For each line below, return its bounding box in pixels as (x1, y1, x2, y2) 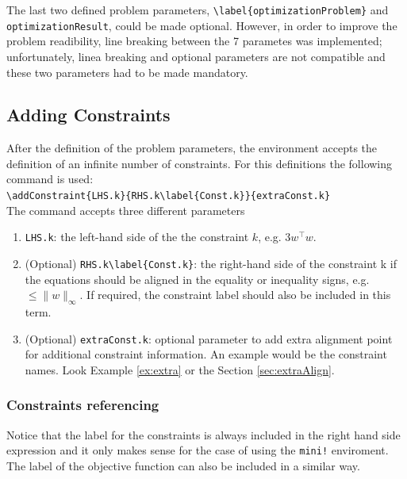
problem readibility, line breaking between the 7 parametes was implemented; (6, 33, 382, 49)
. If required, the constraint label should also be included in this (79, 286, 391, 303)
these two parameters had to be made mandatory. (6, 63, 248, 80)
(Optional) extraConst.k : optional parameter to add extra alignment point (25, 330, 393, 347)
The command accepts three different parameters (6, 201, 245, 218)
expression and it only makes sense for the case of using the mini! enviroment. (6, 442, 389, 458)
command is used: (6, 171, 94, 187)
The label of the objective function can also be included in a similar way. (6, 457, 360, 473)
